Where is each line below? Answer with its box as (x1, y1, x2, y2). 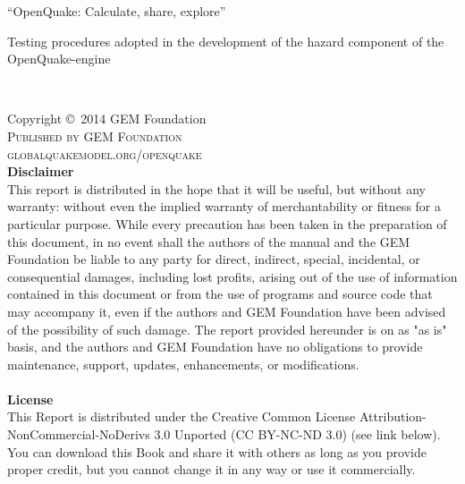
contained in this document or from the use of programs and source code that (7, 284, 433, 303)
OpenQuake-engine (7, 49, 111, 68)
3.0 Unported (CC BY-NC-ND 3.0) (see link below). (154, 425, 441, 444)
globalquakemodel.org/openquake (7, 144, 202, 163)
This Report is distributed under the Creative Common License (7, 407, 356, 426)
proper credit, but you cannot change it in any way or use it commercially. (7, 460, 416, 479)
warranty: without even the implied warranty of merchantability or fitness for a (7, 197, 442, 216)
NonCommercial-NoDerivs (7, 425, 150, 444)
